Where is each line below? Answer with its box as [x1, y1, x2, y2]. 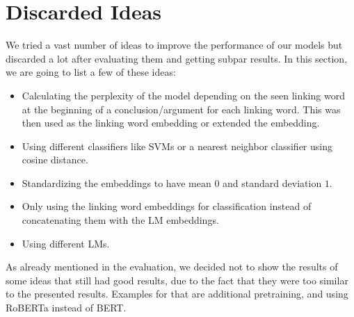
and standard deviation [223, 175, 322, 190]
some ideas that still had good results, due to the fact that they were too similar [6, 273, 348, 287]
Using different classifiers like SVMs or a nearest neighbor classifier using [22, 138, 332, 153]
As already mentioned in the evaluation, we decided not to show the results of [6, 259, 338, 274]
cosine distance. [22, 152, 88, 167]
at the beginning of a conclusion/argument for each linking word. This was [22, 101, 341, 116]
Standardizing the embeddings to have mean [22, 175, 211, 190]
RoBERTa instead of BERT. [6, 300, 127, 315]
